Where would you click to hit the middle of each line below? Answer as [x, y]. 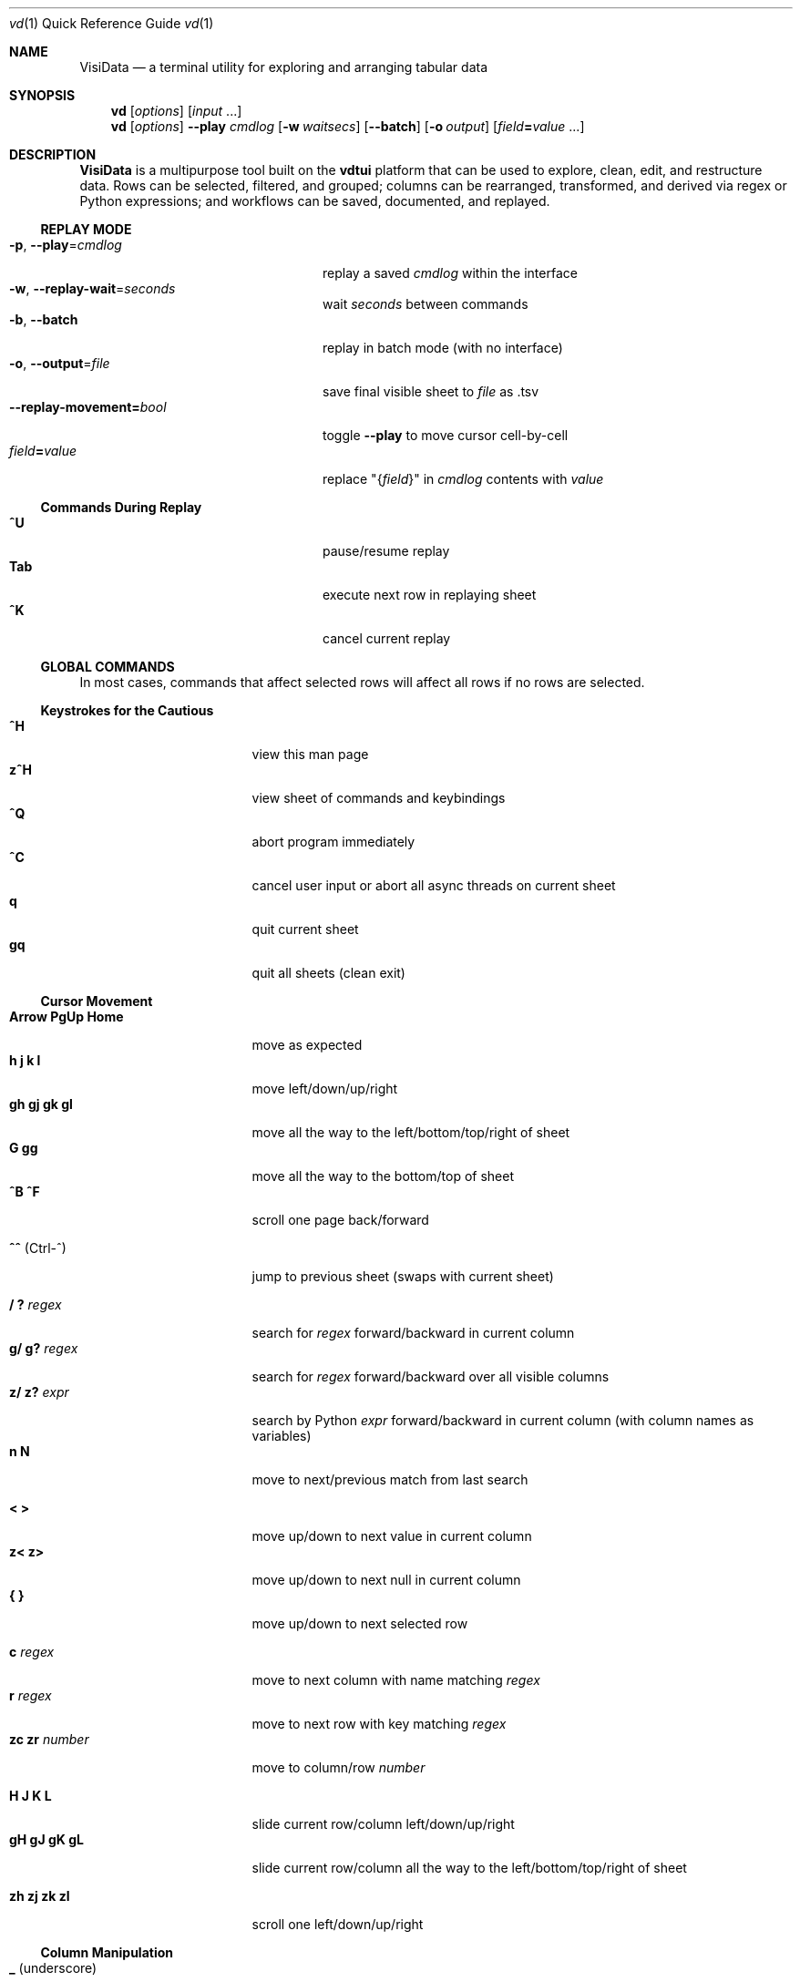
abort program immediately [333, 842]
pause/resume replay [386, 551]
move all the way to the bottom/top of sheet [383, 1176]
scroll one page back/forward [340, 1220]
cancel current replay [387, 638]
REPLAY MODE [86, 229]
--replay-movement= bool [88, 407]
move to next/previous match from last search [390, 1479]
